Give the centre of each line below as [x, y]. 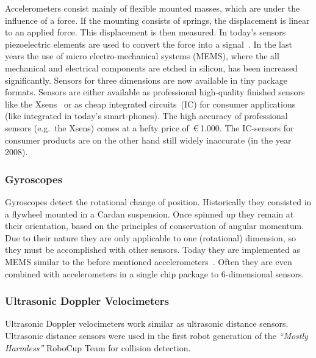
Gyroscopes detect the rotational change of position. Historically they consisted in [158, 201]
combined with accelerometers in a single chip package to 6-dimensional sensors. [155, 273]
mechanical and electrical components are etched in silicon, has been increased [151, 68]
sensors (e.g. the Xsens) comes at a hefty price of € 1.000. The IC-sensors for [149, 127]
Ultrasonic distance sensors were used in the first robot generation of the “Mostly [156, 335]
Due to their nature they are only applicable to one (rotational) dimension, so [150, 237]
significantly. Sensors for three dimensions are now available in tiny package [146, 80]
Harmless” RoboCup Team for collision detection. [98, 347]
